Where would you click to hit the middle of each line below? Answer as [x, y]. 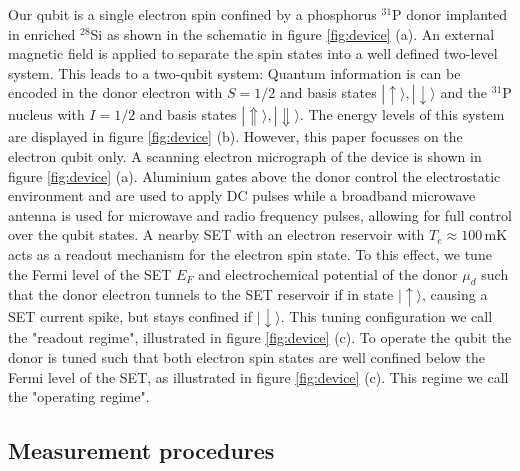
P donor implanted [450, 14]
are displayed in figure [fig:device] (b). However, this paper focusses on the [235, 136]
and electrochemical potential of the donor [328, 273]
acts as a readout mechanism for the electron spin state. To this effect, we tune [250, 253]
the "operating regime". [79, 396]
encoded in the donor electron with [115, 92]
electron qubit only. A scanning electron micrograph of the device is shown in [245, 155]
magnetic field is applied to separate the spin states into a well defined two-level [253, 53]
